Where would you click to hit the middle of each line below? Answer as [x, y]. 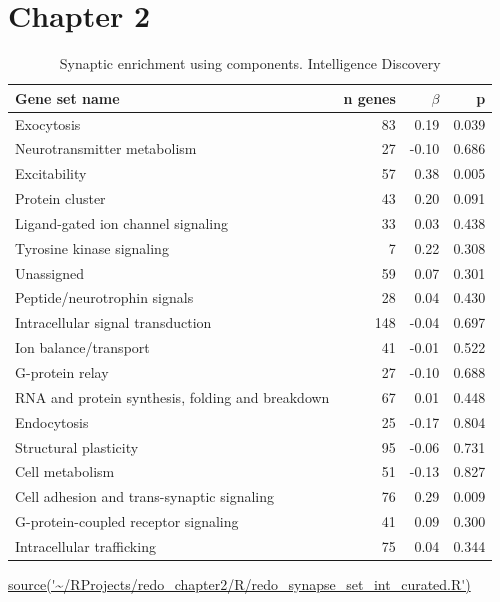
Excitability [51, 173]
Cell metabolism [65, 471]
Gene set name [67, 97]
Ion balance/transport [82, 347]
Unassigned [49, 272]
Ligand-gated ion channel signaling [122, 222]
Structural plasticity [77, 446]
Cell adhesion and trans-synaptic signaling [144, 496]
